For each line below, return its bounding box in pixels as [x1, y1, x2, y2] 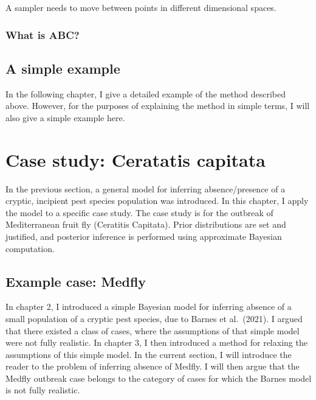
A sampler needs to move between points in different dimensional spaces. [5, 1, 276, 13]
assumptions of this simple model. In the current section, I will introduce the [5, 348, 292, 360]
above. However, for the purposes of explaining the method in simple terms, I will [5, 99, 310, 112]
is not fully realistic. [5, 384, 80, 396]
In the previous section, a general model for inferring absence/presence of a [5, 182, 286, 195]
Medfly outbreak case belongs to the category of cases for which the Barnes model [5, 371, 312, 384]
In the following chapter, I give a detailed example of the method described [5, 87, 286, 100]
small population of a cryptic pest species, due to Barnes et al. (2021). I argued [5, 312, 303, 325]
